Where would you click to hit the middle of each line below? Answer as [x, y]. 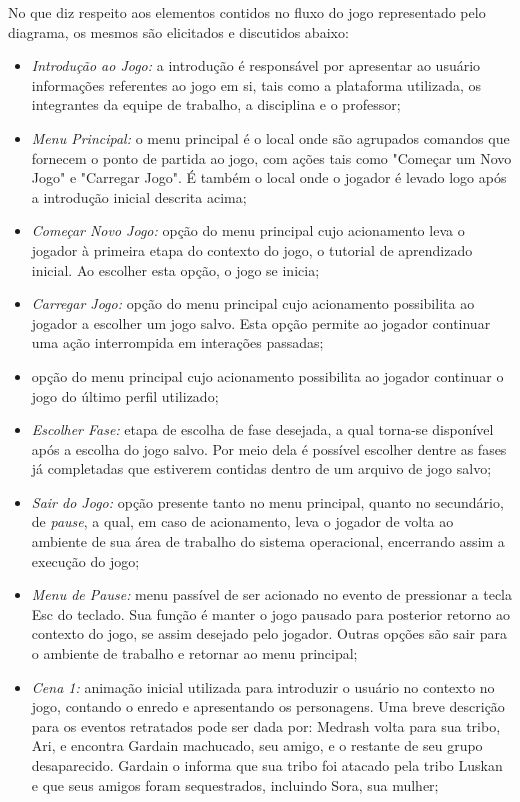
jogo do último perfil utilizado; [125, 395]
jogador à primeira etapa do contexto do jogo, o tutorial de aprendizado [252, 249]
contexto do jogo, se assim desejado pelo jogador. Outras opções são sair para [269, 633]
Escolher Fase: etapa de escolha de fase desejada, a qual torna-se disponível [262, 429]
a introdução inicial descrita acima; [139, 196]
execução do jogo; [85, 560]
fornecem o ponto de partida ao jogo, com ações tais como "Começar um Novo [271, 157]
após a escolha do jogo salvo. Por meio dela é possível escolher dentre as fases [269, 448]
